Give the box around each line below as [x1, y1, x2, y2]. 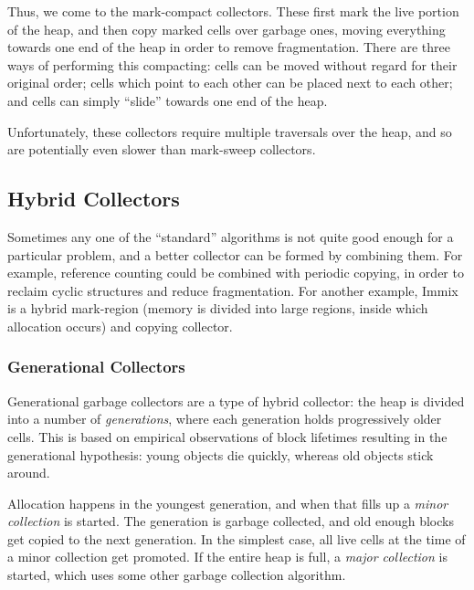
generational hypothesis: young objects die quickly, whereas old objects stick [7, 445, 434, 464]
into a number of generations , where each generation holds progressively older [7, 409, 442, 428]
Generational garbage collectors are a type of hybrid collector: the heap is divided [7, 391, 465, 410]
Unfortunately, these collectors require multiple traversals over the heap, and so [7, 121, 452, 141]
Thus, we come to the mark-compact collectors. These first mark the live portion [7, 2, 459, 20]
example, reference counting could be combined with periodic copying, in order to [7, 263, 464, 282]
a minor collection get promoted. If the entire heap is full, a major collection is [7, 547, 448, 566]
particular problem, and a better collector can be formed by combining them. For [7, 245, 463, 264]
